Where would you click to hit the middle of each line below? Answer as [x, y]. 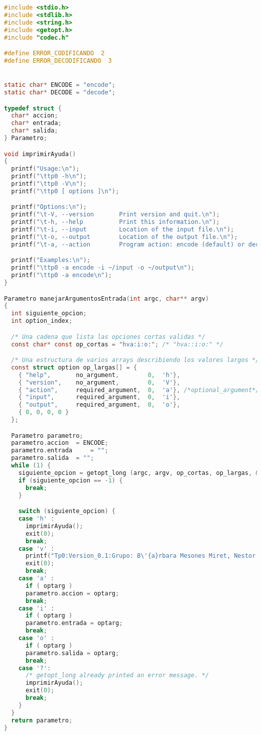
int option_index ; [42, 321]
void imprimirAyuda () [40, 154]
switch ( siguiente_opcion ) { [67, 511]
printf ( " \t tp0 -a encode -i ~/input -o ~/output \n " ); [103, 268]
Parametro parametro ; [47, 436]
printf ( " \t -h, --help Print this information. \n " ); [115, 222]
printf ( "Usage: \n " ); [45, 169]
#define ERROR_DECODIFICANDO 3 [58, 60]
